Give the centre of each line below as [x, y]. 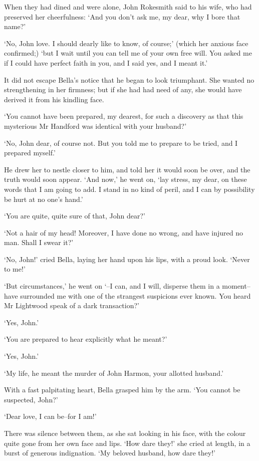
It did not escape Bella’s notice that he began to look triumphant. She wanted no [129, 79]
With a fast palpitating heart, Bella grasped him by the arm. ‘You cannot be [122, 390]
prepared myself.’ [30, 153]
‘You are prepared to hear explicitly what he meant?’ [86, 339]
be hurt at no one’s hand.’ [44, 199]
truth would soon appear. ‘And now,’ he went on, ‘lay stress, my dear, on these [125, 179]
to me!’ [15, 269]
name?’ [15, 26]
